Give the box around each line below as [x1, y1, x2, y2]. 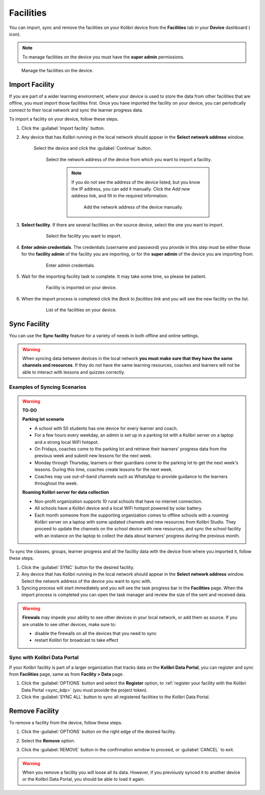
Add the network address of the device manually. [83, 204, 184, 210]
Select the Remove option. [21, 738, 76, 743]
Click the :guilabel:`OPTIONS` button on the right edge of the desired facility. [21, 729, 176, 735]
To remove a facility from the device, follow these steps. [9, 719, 123, 725]
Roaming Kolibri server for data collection [22, 489, 109, 495]
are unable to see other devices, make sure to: [22, 621, 116, 627]
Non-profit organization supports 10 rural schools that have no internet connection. [34, 498, 203, 504]
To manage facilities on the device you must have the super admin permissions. [22, 54, 185, 60]
